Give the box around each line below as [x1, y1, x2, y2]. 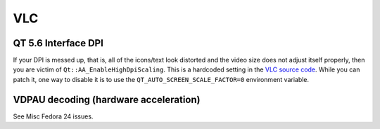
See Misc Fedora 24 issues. [13, 112, 94, 121]
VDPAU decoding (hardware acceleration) [13, 93, 201, 105]
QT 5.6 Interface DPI [13, 37, 103, 49]
